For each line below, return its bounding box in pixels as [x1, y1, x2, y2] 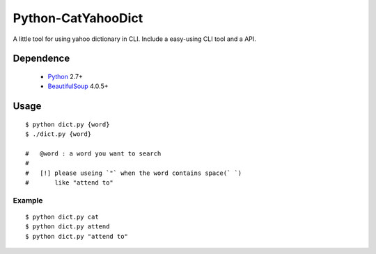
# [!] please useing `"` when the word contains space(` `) [25, 169, 242, 177]
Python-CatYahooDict [13, 10, 143, 26]
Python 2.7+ [47, 72, 84, 81]
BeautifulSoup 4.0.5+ [47, 82, 109, 90]
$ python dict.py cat [25, 213, 99, 221]
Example [13, 195, 43, 205]
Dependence [13, 53, 70, 65]
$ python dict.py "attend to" [25, 232, 129, 240]
